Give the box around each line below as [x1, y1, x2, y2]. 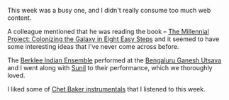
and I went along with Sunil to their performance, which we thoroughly [7, 64, 213, 72]
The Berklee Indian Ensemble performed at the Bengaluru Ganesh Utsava [7, 56, 222, 65]
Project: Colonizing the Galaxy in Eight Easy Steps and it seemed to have [7, 35, 220, 43]
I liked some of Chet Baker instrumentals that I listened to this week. [7, 85, 206, 93]
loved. [7, 71, 26, 79]
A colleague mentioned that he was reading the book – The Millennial [7, 28, 209, 35]
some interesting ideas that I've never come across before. [7, 43, 179, 50]
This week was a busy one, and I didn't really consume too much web [7, 6, 211, 14]
